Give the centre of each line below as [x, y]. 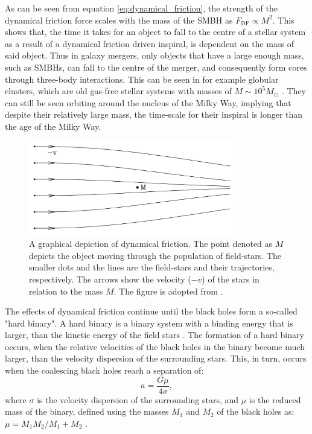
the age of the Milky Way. [53, 126]
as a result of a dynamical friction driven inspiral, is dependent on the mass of [149, 43]
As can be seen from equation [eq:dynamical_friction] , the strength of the [141, 8]
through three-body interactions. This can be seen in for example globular [142, 79]
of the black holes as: [256, 411]
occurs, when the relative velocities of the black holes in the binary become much [155, 346]
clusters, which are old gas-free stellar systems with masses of [118, 91]
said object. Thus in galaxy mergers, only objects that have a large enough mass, [154, 55]
